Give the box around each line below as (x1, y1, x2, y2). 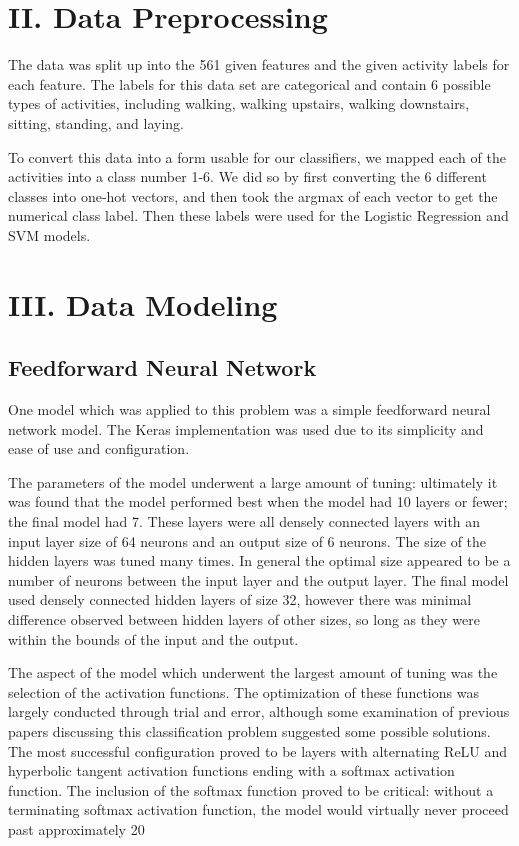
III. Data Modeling (8, 283, 278, 324)
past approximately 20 (8, 818, 145, 839)
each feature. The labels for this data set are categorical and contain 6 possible (8, 73, 491, 94)
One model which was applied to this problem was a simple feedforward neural (8, 399, 491, 420)
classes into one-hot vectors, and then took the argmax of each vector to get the (8, 185, 498, 206)
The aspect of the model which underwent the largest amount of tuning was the (8, 662, 498, 683)
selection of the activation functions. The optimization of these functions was (8, 681, 479, 702)
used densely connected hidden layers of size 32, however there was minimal (8, 589, 472, 610)
